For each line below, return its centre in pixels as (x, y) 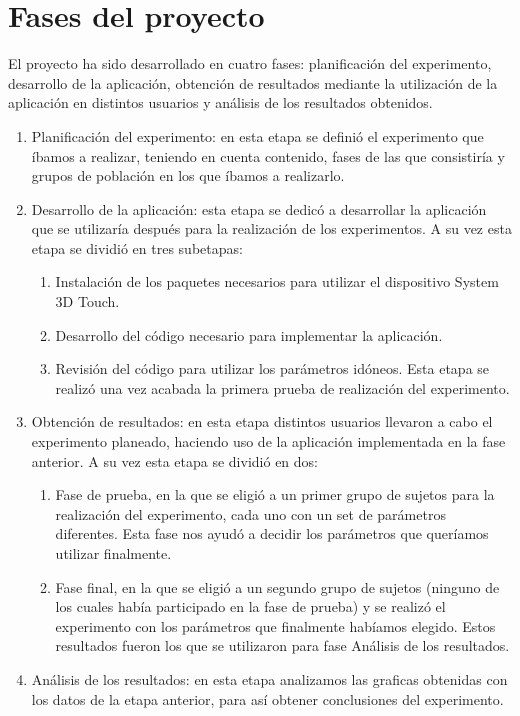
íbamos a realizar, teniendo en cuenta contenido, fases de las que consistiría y (268, 155)
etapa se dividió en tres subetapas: (137, 247)
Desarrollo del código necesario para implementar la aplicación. (249, 334)
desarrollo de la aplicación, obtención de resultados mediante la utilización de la (253, 82)
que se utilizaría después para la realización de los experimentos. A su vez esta (271, 228)
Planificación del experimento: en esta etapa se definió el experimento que (257, 135)
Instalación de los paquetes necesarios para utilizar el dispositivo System (277, 281)
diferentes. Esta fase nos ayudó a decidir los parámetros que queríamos (272, 533)
